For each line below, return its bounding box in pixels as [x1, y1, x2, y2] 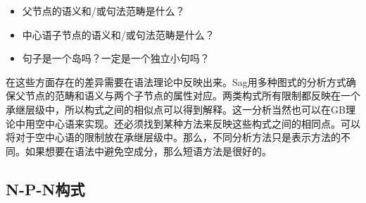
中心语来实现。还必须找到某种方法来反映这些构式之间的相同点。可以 [44, 116, 360, 130]
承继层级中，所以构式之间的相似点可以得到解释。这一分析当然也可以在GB [6, 101, 346, 116]
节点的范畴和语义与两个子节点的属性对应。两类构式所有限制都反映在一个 [25, 88, 360, 103]
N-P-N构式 [6, 178, 85, 199]
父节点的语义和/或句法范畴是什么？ [22, 4, 185, 18]
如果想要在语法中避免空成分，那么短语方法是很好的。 [25, 143, 272, 158]
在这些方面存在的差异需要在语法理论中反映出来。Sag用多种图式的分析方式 [6, 74, 346, 89]
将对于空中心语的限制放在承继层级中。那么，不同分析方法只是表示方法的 [6, 130, 341, 144]
